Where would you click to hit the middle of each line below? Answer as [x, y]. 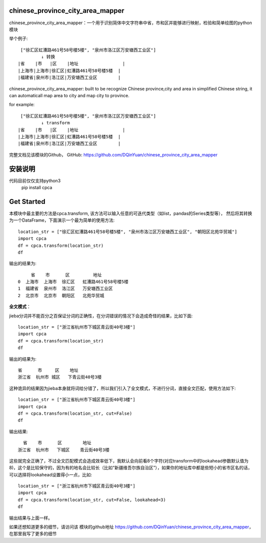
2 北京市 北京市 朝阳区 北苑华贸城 [61, 295]
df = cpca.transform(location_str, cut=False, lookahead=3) [92, 500]
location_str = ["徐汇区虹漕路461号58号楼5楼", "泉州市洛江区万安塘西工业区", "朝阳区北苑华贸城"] [128, 232]
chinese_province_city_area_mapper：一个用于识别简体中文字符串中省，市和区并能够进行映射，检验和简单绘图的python [131, 23]
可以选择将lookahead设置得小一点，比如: [50, 474]
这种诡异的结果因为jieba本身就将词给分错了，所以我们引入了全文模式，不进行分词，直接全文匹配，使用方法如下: [122, 388]
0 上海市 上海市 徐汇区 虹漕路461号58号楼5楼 [73, 282]
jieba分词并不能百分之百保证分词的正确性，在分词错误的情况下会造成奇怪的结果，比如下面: [101, 315]
